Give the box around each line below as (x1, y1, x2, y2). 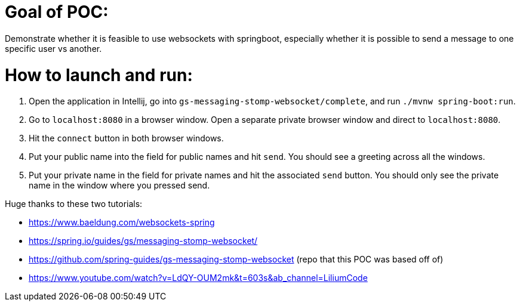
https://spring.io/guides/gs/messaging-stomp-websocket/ (29, 236, 258, 246)
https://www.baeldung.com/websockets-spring (29, 217, 215, 228)
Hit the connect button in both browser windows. (29, 133, 224, 144)
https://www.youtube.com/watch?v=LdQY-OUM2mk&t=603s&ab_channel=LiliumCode (29, 273, 368, 283)
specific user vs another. (5, 43, 102, 54)
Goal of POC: (5, 2, 109, 22)
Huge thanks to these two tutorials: (5, 199, 143, 209)
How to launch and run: (5, 64, 193, 85)
